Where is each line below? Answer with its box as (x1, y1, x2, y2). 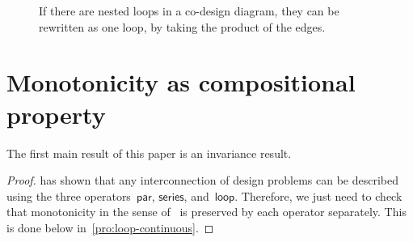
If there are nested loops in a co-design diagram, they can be (39, 2, 339, 19)
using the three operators (6, 187, 131, 204)
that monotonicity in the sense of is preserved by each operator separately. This (6, 203, 407, 220)
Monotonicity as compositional (6, 66, 356, 99)
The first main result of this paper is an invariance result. (6, 144, 292, 161)
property (6, 97, 106, 130)
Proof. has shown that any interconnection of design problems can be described (6, 172, 399, 189)
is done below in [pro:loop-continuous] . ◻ (6, 219, 214, 236)
